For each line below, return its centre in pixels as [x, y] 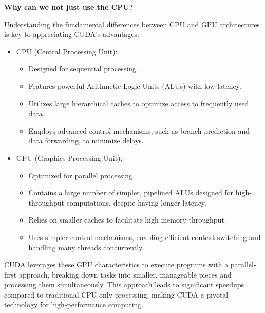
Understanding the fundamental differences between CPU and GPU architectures [132, 24]
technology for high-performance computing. [74, 305]
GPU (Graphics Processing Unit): [69, 158]
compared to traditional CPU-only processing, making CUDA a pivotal [116, 294]
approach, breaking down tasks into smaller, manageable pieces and [125, 274]
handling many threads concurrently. [86, 247]
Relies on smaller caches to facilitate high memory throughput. [127, 220]
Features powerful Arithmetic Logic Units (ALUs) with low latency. [135, 86]
